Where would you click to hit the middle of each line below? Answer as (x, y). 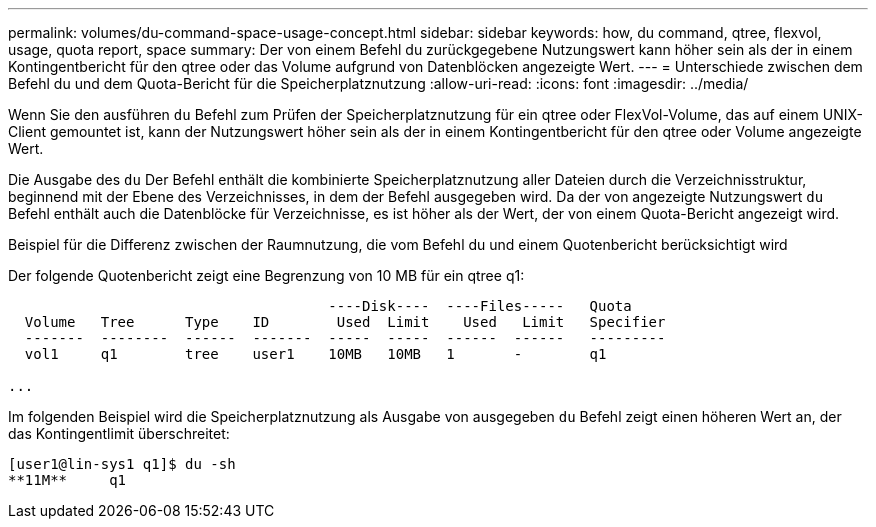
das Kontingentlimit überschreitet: (119, 433)
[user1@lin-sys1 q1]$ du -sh (122, 464)
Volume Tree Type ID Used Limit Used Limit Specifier (345, 322)
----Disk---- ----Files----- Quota (480, 306)
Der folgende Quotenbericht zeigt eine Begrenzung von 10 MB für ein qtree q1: (266, 275)
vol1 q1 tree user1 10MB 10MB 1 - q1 (315, 354)
